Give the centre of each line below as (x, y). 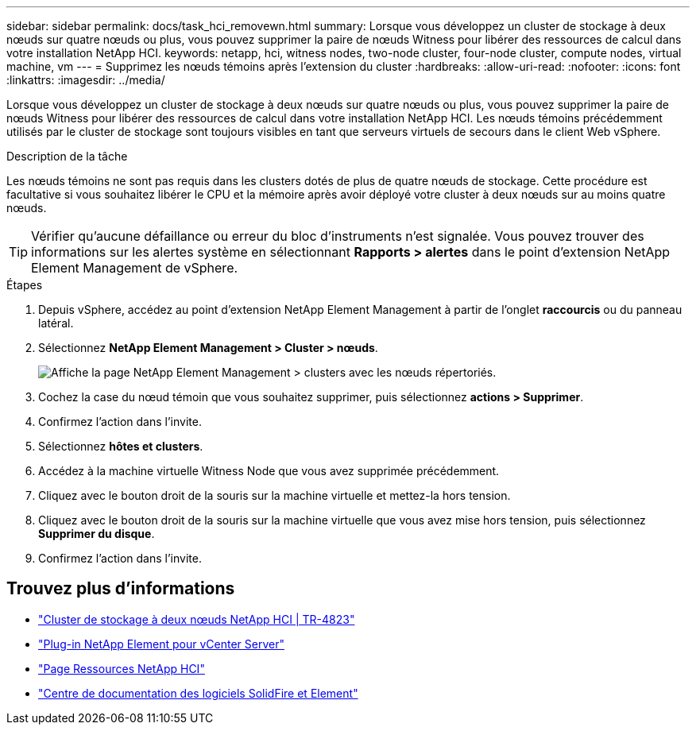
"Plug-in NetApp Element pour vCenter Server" (161, 644)
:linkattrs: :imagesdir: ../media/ (86, 80)
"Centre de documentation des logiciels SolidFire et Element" (198, 693)
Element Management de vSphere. (135, 268)
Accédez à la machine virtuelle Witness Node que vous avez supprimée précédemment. (269, 471)
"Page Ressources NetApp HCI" (122, 668)
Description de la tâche (67, 156)
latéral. (56, 323)
